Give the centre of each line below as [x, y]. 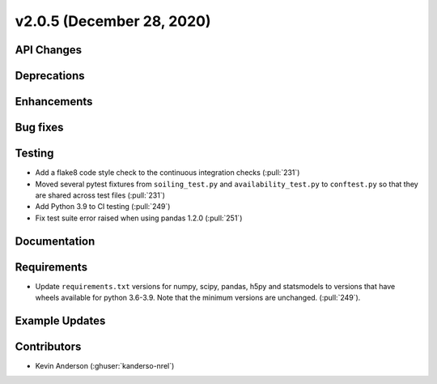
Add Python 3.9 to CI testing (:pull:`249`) [103, 207]
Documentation [55, 241]
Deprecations [50, 76]
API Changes [49, 50]
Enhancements [54, 102]
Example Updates [60, 320]
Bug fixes [39, 128]
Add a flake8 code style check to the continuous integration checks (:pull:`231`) [168, 173]
